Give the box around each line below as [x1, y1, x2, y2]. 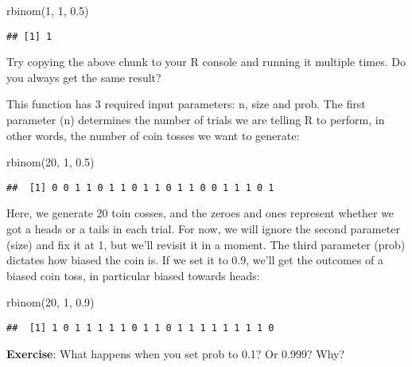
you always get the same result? [6, 68, 161, 85]
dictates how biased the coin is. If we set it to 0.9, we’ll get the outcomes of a [6, 252, 383, 268]
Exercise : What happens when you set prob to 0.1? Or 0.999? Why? [6, 345, 345, 361]
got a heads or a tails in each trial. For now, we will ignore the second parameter [6, 221, 400, 237]
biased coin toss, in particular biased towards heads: [6, 267, 260, 283]
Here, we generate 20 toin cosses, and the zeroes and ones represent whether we [6, 205, 395, 221]
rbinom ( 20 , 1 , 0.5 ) [6, 154, 95, 170]
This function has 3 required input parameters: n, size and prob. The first [6, 96, 366, 112]
